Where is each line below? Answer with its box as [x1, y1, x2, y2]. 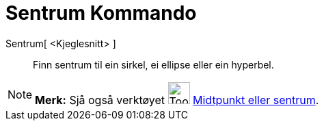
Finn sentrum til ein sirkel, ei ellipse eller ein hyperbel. [33, 58, 274, 71]
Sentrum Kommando [5, 1, 197, 25]
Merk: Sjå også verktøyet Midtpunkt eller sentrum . [35, 92, 319, 107]
